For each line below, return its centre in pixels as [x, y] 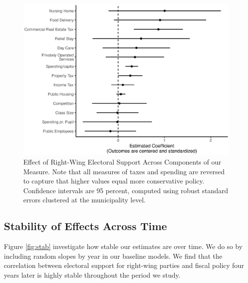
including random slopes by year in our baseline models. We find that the [113, 256]
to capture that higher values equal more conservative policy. [114, 181]
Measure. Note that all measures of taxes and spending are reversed [124, 171]
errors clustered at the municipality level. [84, 200]
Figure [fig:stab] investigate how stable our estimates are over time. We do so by [123, 246]
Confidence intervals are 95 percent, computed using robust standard [126, 190]
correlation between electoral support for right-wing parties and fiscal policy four [124, 265]
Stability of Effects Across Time [85, 226]
